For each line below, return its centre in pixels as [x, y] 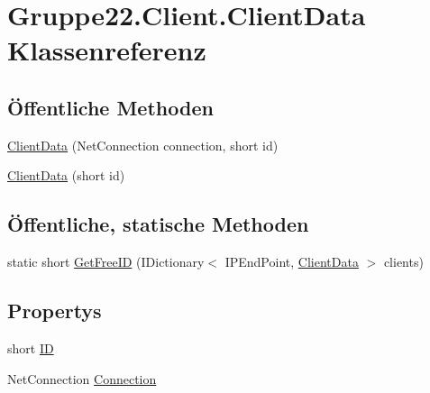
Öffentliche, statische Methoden [158, 224]
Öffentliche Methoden [110, 107]
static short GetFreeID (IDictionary [106, 262]
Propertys [55, 311]
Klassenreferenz [107, 50]
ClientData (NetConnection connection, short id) [143, 145]
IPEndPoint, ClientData [292, 262]
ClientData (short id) [66, 175]
